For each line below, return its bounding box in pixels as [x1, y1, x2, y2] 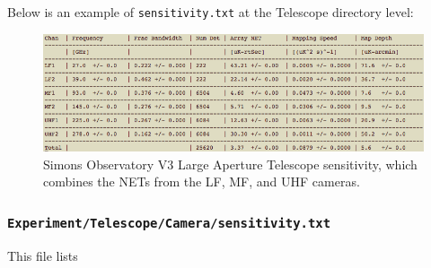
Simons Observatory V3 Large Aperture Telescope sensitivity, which [43, 154, 418, 173]
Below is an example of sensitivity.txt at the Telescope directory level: [7, 3, 414, 21]
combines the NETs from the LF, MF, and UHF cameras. [43, 172, 360, 191]
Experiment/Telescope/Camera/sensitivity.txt [7, 215, 331, 230]
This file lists [7, 246, 78, 264]
